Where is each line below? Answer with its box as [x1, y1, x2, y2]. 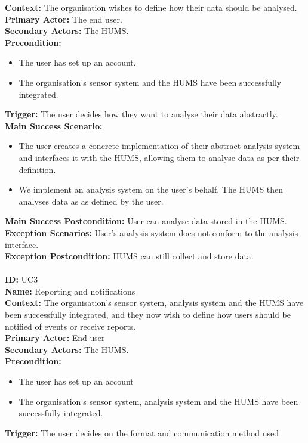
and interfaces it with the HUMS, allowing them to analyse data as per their [19, 151, 300, 163]
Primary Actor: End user [5, 332, 105, 344]
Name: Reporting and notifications [5, 284, 135, 297]
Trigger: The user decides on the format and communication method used [5, 426, 279, 439]
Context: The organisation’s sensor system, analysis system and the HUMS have [5, 296, 304, 309]
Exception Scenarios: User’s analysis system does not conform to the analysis [5, 226, 298, 238]
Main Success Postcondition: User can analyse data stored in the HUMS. [5, 215, 287, 227]
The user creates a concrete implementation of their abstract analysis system [19, 140, 300, 152]
